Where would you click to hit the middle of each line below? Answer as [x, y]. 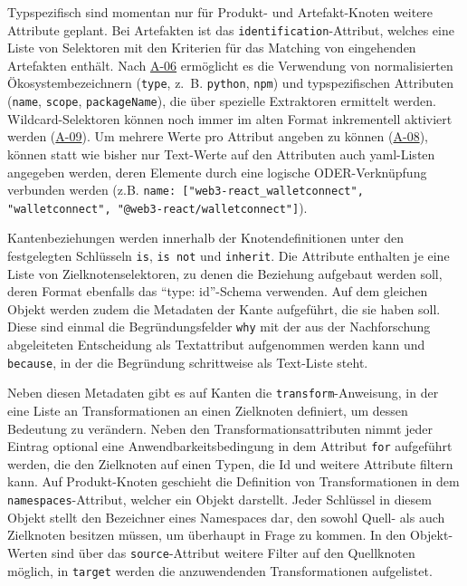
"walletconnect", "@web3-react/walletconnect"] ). [157, 207]
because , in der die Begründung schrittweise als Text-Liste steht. [188, 362]
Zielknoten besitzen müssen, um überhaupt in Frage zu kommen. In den [207, 535]
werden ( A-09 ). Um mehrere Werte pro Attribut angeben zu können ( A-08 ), [218, 136]
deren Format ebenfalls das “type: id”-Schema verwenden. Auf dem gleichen [218, 291]
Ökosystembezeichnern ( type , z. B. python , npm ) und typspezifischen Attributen [231, 83]
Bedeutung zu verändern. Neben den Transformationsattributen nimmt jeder [220, 428]
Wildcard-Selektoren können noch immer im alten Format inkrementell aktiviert [230, 118]
